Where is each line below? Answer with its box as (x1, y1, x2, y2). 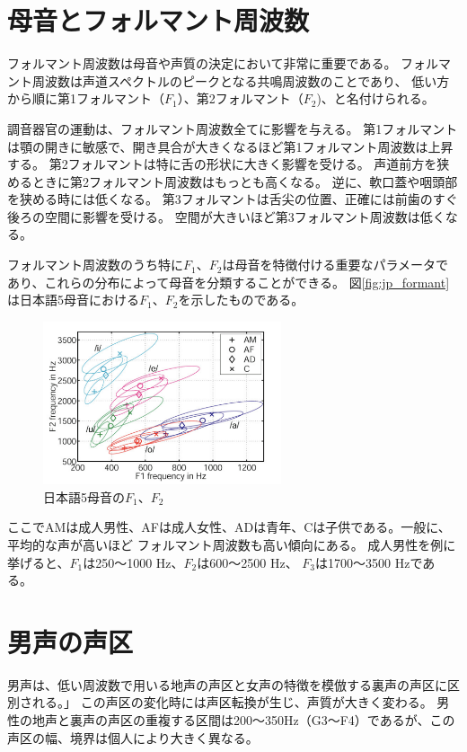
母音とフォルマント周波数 (7, 2, 310, 39)
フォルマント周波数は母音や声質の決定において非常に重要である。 (7, 54, 397, 73)
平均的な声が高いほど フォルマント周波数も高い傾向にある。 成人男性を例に (7, 535, 456, 553)
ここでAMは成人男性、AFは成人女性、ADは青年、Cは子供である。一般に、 (7, 518, 451, 536)
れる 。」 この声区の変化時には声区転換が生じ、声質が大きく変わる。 (31, 693, 433, 712)
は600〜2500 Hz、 (197, 553, 298, 571)
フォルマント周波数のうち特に (7, 255, 183, 274)
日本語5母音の (43, 487, 125, 506)
